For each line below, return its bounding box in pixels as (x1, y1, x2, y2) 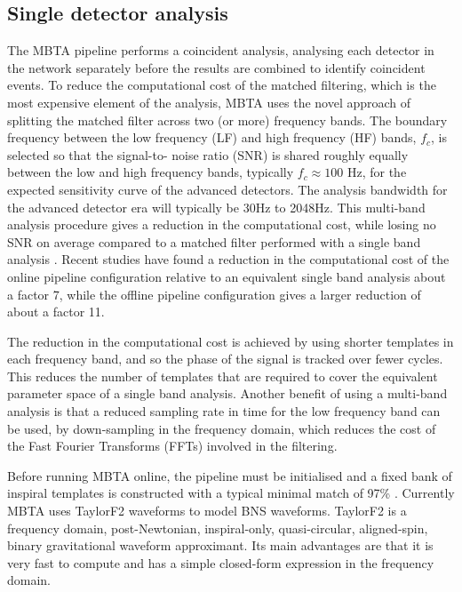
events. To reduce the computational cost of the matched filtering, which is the (7, 76, 436, 94)
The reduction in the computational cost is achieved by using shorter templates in (7, 332, 454, 350)
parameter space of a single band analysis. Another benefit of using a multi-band (7, 384, 448, 403)
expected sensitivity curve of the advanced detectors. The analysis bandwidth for (7, 180, 448, 198)
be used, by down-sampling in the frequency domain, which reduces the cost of (7, 419, 436, 437)
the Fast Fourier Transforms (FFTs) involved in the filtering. (7, 436, 338, 455)
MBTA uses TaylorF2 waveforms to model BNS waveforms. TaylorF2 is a (7, 501, 407, 520)
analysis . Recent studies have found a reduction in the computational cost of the (7, 250, 450, 268)
